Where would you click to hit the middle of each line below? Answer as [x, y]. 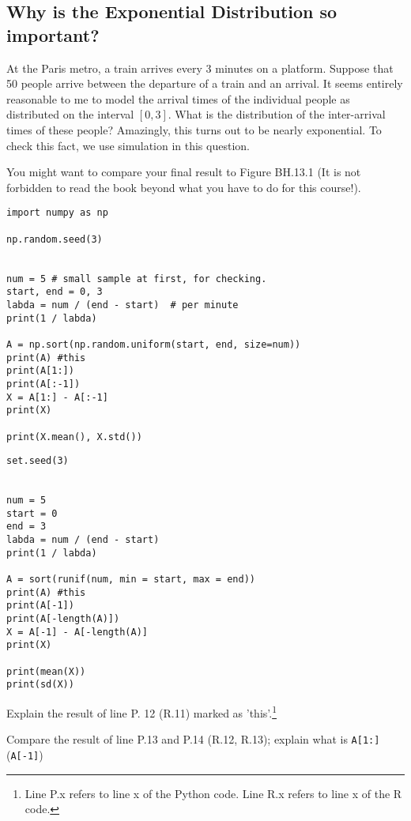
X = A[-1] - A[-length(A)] [77, 632]
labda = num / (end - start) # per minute [123, 305]
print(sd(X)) [40, 685]
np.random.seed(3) [55, 239]
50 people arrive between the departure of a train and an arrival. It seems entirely [205, 83]
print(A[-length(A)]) [63, 619]
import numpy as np [57, 213]
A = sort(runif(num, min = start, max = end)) [131, 580]
